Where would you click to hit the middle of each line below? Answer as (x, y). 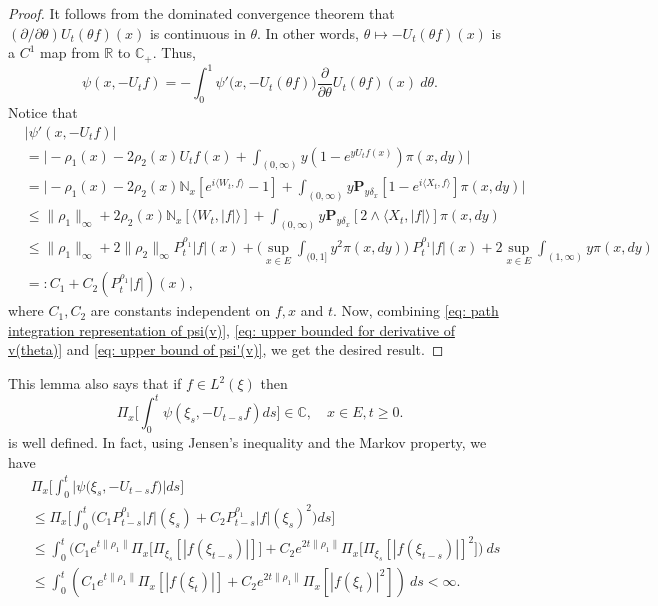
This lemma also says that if (95, 383)
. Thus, (174, 52)
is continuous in (197, 32)
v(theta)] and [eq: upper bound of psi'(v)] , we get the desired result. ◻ (226, 349)
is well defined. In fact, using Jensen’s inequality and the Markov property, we (247, 441)
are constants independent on (180, 310)
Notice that (43, 111)
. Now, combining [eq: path (416, 310)
